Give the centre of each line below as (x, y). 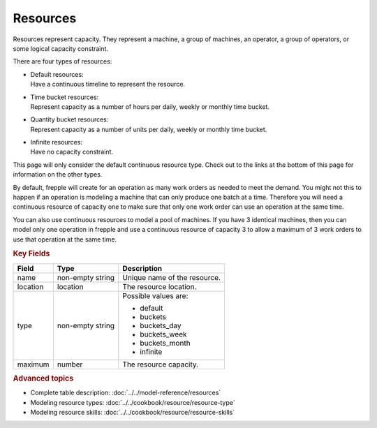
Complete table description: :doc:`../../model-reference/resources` (126, 393)
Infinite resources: (57, 142)
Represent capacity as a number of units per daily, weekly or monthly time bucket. (149, 129)
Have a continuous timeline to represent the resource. (108, 84)
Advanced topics (43, 378)
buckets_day (161, 325)
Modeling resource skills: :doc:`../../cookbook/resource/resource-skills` (133, 413)
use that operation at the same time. (65, 239)
